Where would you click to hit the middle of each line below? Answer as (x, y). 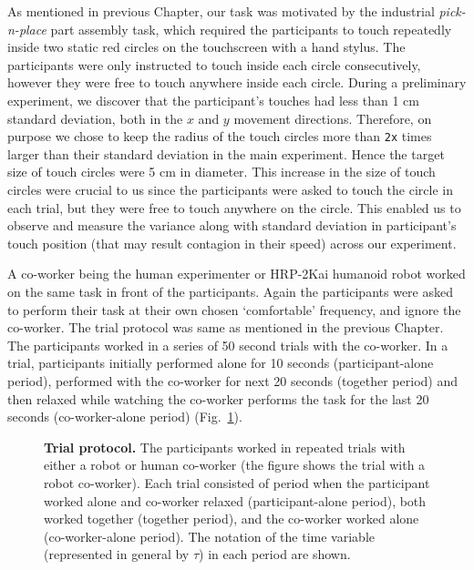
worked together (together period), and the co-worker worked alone (232, 519)
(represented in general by (117, 554)
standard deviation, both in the (95, 118)
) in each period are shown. (275, 554)
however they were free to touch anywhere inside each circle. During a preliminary (237, 82)
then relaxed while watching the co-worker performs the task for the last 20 (218, 398)
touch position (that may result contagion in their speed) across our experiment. (232, 243)
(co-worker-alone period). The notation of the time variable (209, 536)
